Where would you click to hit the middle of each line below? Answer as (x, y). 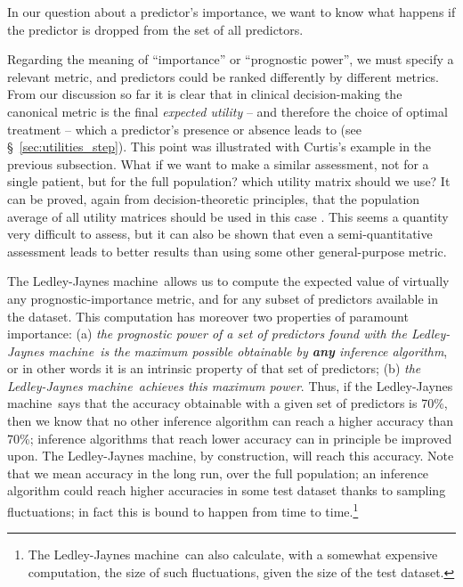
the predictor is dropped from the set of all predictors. (155, 29)
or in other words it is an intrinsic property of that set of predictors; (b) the (214, 368)
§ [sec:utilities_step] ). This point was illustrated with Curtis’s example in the (219, 147)
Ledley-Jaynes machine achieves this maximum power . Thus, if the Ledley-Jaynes (230, 385)
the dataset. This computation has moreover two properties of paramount (208, 316)
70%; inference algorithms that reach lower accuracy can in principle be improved (230, 438)
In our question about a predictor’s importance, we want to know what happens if (231, 12)
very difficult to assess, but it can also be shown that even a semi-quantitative (220, 234)
